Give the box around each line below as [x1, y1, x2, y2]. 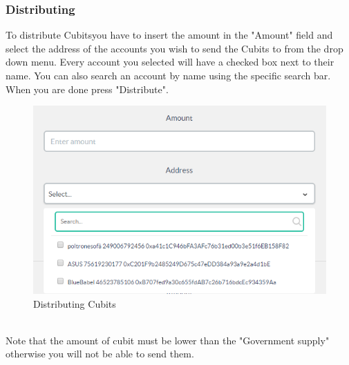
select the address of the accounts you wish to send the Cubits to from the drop [6, 41, 343, 55]
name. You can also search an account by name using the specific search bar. [6, 68, 331, 82]
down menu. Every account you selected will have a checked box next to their [6, 55, 334, 69]
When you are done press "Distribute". [6, 81, 169, 96]
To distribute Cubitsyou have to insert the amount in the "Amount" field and [6, 28, 333, 42]
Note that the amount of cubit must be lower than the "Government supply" [6, 333, 330, 347]
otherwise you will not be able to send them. [6, 346, 194, 361]
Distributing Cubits [33, 296, 116, 310]
